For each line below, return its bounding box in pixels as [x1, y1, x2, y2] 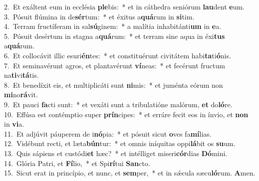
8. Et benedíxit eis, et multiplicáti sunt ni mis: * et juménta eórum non [4, 79, 223, 90]
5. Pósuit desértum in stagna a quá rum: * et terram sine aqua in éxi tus [4, 30, 225, 41]
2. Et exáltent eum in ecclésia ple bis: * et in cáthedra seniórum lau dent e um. [4, 1, 245, 11]
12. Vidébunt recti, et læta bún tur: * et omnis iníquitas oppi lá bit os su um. [4, 138, 236, 149]
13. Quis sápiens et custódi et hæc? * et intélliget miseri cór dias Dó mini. [4, 148, 228, 158]
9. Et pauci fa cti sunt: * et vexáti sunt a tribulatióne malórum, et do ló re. [4, 99, 233, 109]
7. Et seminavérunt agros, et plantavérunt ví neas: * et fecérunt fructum [4, 60, 225, 70]
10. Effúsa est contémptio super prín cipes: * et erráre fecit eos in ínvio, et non [4, 109, 249, 119]
